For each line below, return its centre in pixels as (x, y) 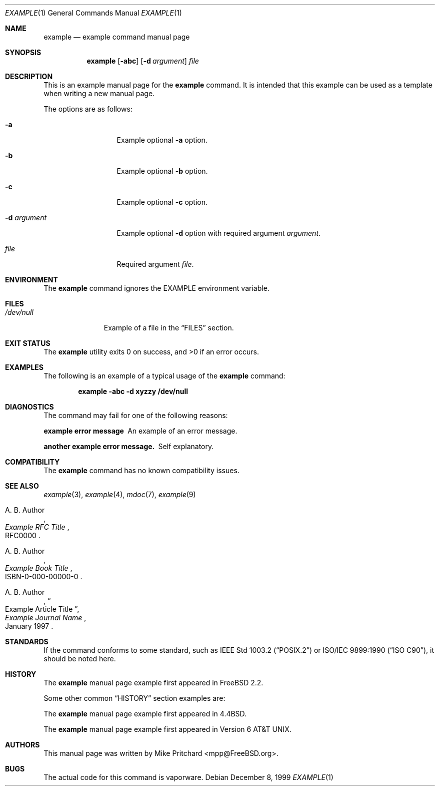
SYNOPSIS (23, 52)
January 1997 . (29, 626)
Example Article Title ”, (42, 609)
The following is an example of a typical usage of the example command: (164, 376)
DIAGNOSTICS (29, 407)
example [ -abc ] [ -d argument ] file (143, 61)
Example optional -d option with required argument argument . (219, 233)
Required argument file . (155, 264)
